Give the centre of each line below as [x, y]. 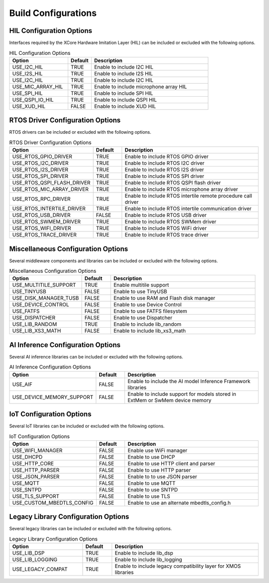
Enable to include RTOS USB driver [166, 215]
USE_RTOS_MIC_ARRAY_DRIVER [51, 190]
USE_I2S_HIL [27, 73]
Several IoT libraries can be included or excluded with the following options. [87, 426]
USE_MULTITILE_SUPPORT [44, 285]
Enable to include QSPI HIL [125, 100]
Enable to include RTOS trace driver [167, 235]
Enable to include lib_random [147, 324]
